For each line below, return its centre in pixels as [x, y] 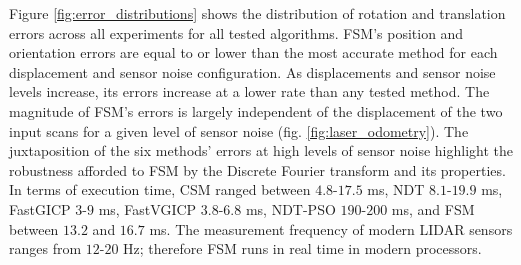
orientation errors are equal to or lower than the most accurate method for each [253, 52]
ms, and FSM [433, 208]
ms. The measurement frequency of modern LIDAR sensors [331, 228]
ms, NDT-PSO [290, 208]
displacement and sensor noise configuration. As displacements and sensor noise [252, 71]
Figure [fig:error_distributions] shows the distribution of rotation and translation [257, 13]
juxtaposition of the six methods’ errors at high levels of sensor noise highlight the [261, 150]
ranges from [45, 248]
